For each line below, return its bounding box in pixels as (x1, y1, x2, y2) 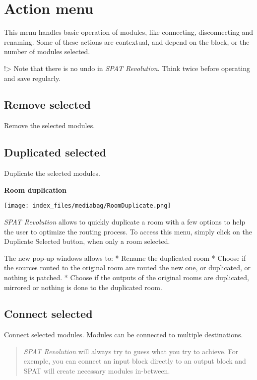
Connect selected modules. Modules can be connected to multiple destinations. (4, 329, 243, 340)
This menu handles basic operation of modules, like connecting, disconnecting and (4, 27, 254, 37)
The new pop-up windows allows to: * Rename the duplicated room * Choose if (4, 252, 246, 263)
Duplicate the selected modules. (4, 168, 100, 178)
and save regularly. (4, 73, 61, 83)
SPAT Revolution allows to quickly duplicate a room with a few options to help (4, 216, 246, 227)
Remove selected (4, 97, 91, 112)
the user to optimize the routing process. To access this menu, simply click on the (4, 226, 252, 236)
